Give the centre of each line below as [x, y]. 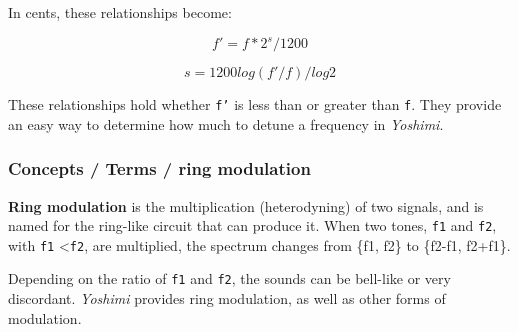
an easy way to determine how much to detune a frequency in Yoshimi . [226, 123]
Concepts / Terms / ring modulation [159, 168]
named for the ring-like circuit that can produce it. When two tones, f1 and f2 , [252, 225]
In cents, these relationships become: [120, 12]
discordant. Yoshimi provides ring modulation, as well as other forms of [227, 298]
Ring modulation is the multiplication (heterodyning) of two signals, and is [246, 205]
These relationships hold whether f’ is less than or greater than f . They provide [255, 104]
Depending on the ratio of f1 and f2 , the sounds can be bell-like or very [229, 278]
